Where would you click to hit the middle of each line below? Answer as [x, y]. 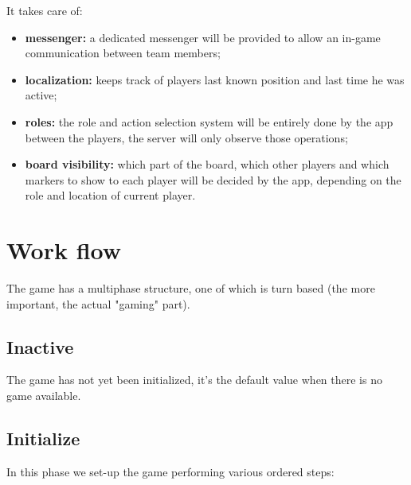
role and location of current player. [110, 195]
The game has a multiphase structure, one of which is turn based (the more [191, 288]
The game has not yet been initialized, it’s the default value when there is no [194, 380]
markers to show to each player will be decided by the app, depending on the [213, 179]
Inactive [40, 346]
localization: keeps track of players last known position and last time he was [215, 79]
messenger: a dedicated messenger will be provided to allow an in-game [203, 37]
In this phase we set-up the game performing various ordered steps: [170, 471]
